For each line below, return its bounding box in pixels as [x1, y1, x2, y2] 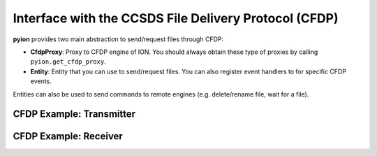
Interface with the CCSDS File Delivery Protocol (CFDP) [13, 10, 339, 26]
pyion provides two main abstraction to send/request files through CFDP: [13, 35, 223, 43]
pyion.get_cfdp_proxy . [30, 57, 106, 66]
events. [30, 77, 52, 85]
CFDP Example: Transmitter [13, 108, 136, 120]
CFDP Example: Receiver [13, 130, 124, 143]
